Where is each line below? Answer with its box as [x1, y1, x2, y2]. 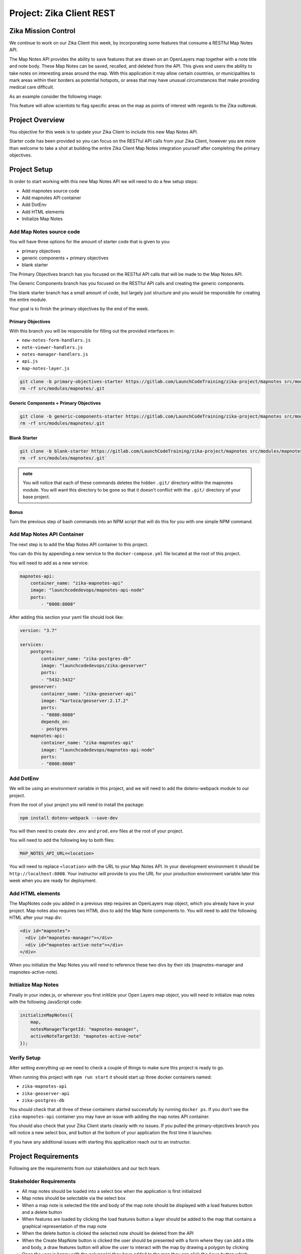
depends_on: [41, 719, 70, 725]
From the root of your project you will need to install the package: [9, 802, 144, 808]
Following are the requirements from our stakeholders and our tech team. [9, 1165, 161, 1171]
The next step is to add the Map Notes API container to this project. [9, 541, 148, 547]
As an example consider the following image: [9, 93, 102, 99]
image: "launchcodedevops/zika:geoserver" [41, 663, 147, 668]
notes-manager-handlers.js [22, 351, 88, 357]
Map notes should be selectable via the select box [22, 1195, 126, 1201]
